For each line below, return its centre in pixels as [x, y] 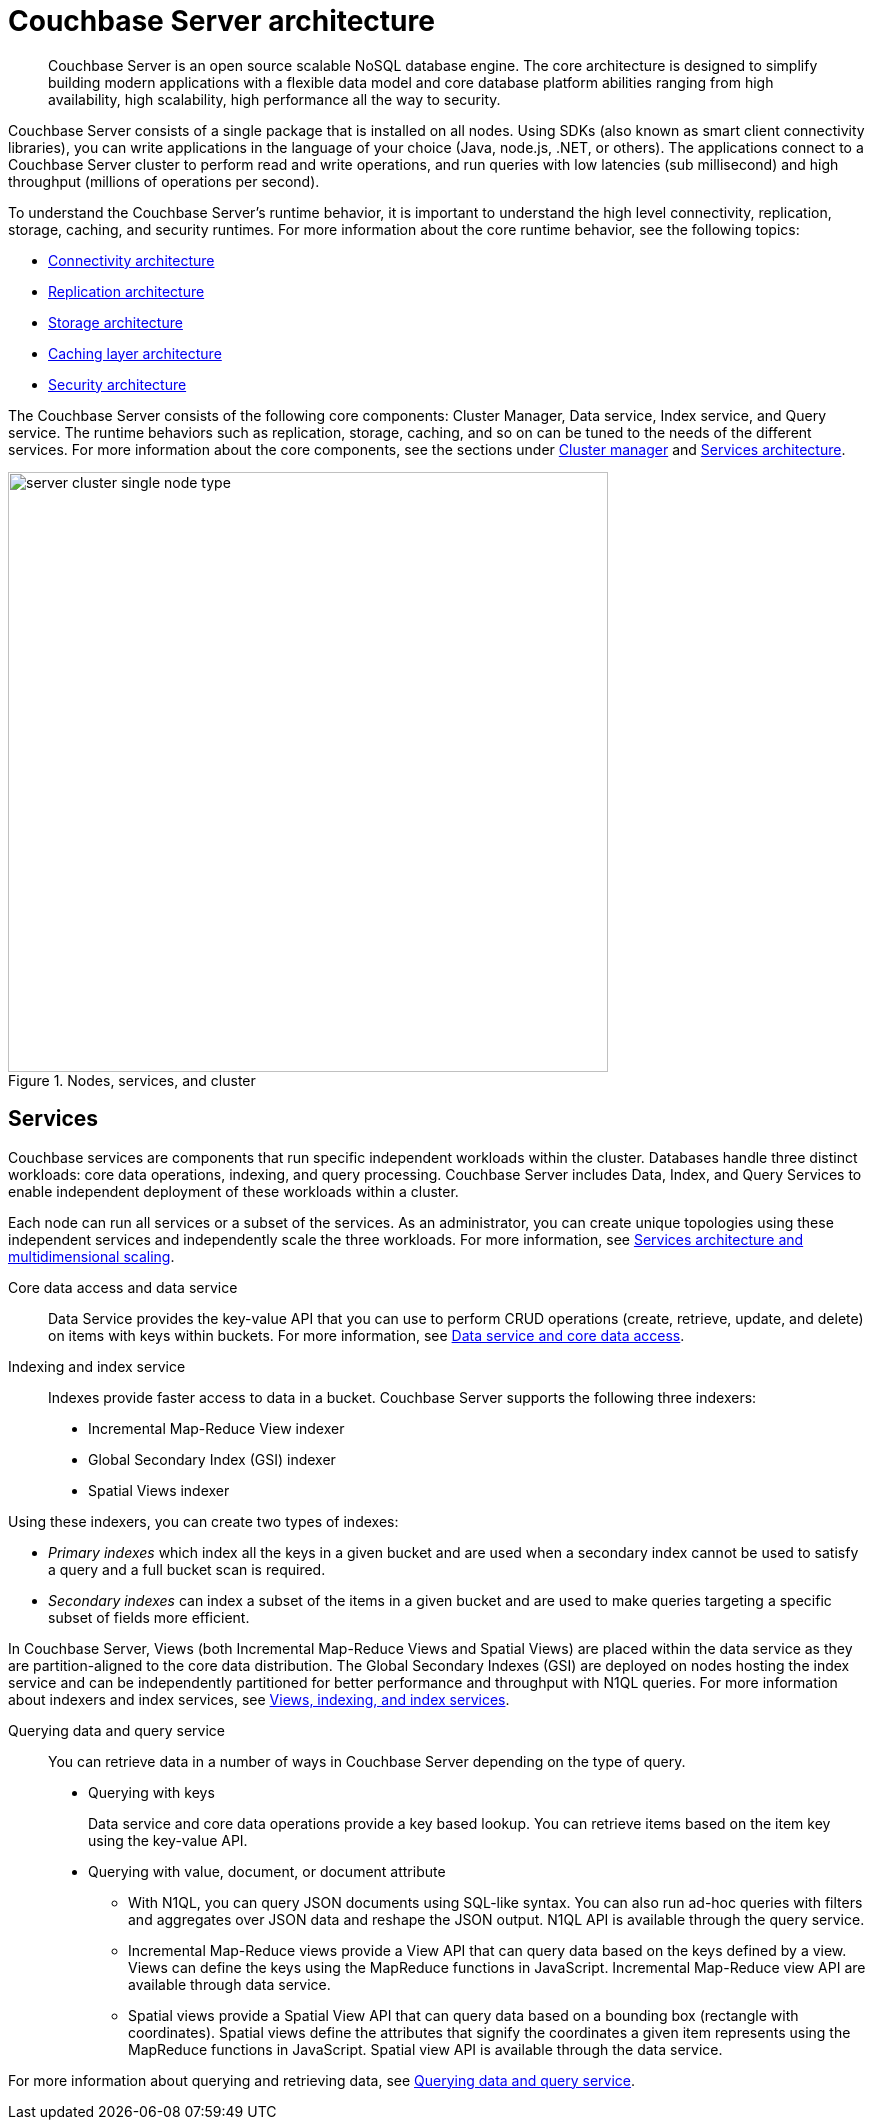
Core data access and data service [123, 1287]
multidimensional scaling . [91, 1256]
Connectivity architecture [131, 260]
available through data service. [229, 1984]
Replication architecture [126, 291]
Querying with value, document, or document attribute [267, 1871]
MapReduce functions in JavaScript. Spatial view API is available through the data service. [425, 2049]
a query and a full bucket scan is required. [187, 1569]
